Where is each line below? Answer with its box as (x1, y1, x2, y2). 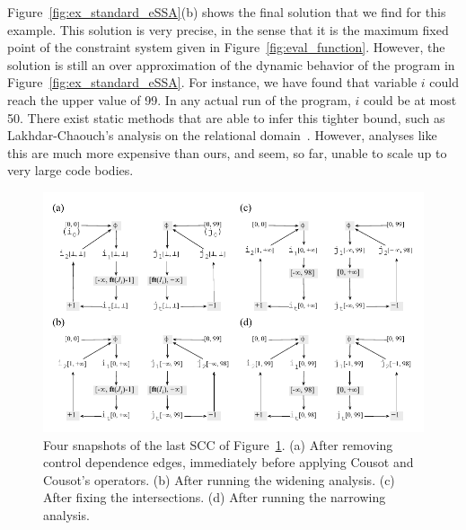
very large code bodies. (7, 161, 134, 180)
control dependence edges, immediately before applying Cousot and (43, 453, 414, 472)
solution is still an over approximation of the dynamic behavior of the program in (7, 55, 455, 74)
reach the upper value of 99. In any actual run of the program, (7, 90, 351, 109)
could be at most (364, 90, 457, 109)
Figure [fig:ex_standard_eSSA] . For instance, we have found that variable (7, 73, 418, 92)
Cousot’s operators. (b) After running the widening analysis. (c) (43, 470, 395, 489)
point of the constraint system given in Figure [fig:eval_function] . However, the (7, 38, 445, 57)
